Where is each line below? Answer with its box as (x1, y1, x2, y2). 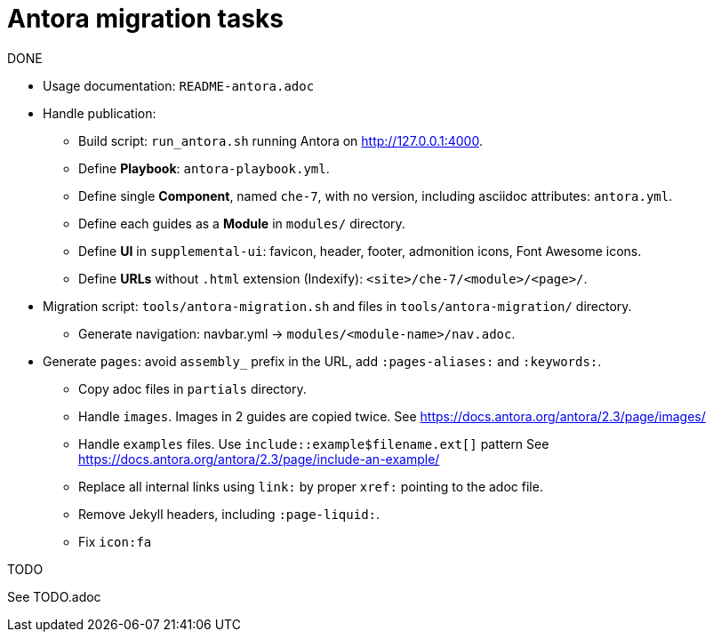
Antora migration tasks (7, 4, 284, 34)
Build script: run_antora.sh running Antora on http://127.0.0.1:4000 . (78, 132, 483, 148)
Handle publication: (43, 105, 156, 121)
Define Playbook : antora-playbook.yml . (78, 160, 330, 176)
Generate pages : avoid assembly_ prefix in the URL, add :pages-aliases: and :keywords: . (43, 353, 602, 369)
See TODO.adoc (7, 588, 101, 604)
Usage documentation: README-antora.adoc (43, 77, 315, 93)
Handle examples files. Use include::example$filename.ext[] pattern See (78, 435, 549, 451)
